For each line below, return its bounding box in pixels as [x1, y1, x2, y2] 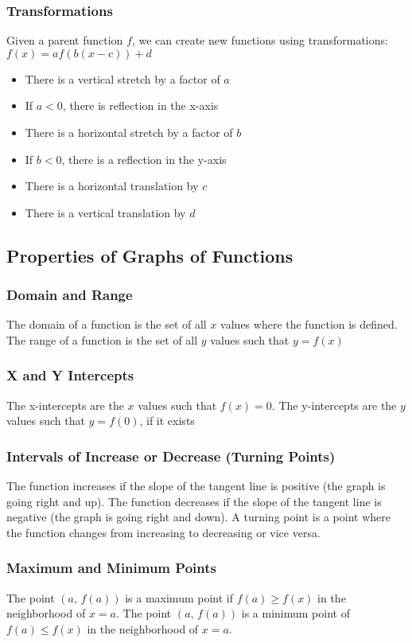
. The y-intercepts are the [271, 396, 397, 413]
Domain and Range [6, 285, 133, 305]
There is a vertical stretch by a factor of [25, 70, 220, 87]
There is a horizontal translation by [25, 177, 199, 194]
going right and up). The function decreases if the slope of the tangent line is [6, 493, 382, 509]
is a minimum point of [241, 605, 350, 622]
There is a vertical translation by [25, 204, 186, 220]
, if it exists [139, 412, 195, 429]
